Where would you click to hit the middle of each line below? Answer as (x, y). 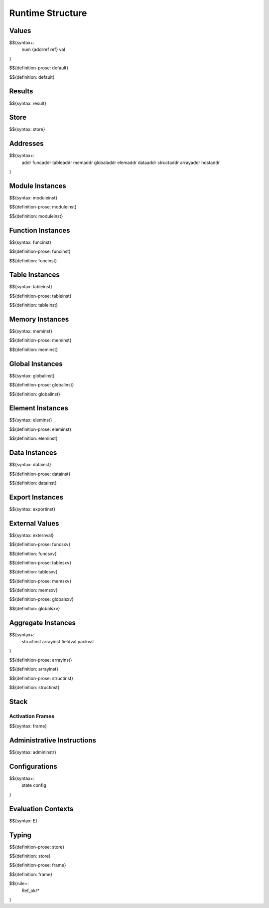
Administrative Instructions (53, 740)
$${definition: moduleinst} (36, 216)
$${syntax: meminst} (31, 331)
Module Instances (38, 186)
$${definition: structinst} (34, 688)
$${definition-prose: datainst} (40, 474)
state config (34, 785)
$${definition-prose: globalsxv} (42, 599)
